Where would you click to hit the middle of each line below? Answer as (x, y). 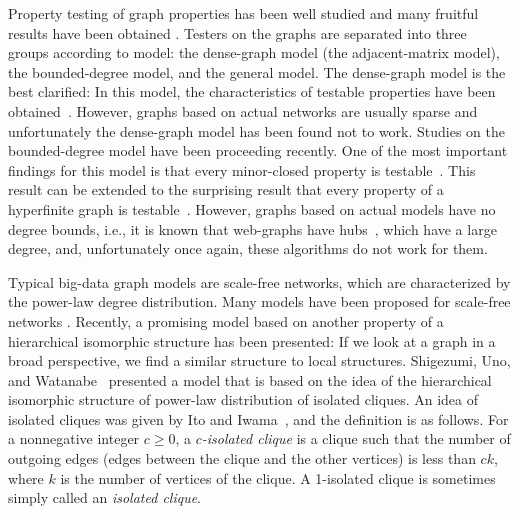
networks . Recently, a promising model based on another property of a (226, 320)
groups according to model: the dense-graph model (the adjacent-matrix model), (254, 52)
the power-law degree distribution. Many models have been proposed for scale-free (259, 301)
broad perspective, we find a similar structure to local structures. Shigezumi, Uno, (259, 360)
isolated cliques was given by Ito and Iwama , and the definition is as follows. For (258, 418)
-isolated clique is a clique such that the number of (356, 438)
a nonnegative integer (74, 438)
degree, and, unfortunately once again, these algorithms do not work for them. (248, 248)
